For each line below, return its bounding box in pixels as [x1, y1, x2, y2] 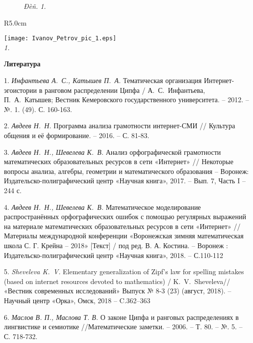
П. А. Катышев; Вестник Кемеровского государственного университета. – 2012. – [4, 94, 249, 105]
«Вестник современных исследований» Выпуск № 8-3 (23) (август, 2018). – [4, 286, 231, 296]
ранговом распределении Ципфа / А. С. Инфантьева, [44, 85, 205, 95]
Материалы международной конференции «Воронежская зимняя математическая [4, 230, 244, 241]
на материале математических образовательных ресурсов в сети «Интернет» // [4, 221, 241, 231]
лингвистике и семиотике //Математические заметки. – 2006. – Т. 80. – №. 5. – [4, 321, 243, 332]
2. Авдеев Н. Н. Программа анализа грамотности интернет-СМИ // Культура [4, 120, 235, 131]
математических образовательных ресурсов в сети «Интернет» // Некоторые [4, 156, 233, 167]
